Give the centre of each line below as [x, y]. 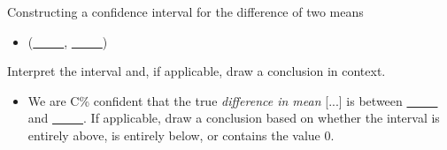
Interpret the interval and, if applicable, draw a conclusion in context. [197, 71]
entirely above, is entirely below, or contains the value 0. [181, 135]
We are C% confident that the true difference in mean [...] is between [215, 100]
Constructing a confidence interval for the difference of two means [185, 11]
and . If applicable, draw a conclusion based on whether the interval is [234, 118]
